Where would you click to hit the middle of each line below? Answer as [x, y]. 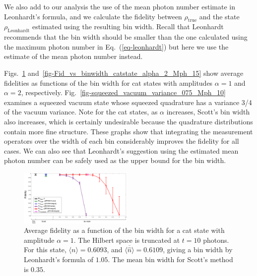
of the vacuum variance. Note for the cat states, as [81, 112]
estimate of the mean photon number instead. [73, 56]
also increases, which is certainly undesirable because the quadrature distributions [128, 121]
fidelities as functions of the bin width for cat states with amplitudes [108, 83]
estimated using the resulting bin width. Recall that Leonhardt [128, 27]
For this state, [45, 249]
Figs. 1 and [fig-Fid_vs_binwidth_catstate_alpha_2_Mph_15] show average [124, 73]
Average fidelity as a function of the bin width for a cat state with [124, 230]
